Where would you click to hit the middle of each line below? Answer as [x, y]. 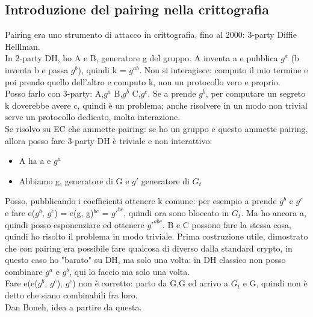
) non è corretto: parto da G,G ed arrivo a [150, 283]
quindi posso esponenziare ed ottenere [75, 224]
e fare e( [20, 212]
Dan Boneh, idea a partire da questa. [73, 306]
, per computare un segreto [256, 93]
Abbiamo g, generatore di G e [74, 180]
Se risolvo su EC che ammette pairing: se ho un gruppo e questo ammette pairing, [156, 128]
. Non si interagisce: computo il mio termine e [224, 69]
